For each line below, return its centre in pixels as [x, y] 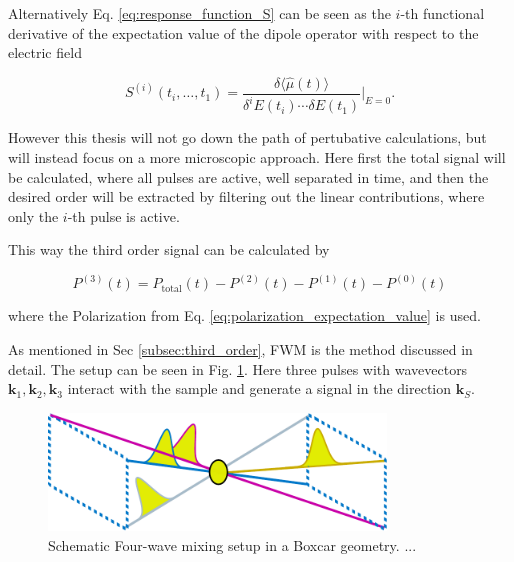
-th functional [442, 13]
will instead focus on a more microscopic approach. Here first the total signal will [257, 157]
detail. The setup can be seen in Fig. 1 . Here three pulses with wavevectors [238, 368]
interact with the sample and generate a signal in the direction [259, 388]
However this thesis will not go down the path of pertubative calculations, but [247, 137]
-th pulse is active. [123, 215]
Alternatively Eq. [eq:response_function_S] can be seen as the [199, 13]
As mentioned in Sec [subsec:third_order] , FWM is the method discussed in [240, 349]
